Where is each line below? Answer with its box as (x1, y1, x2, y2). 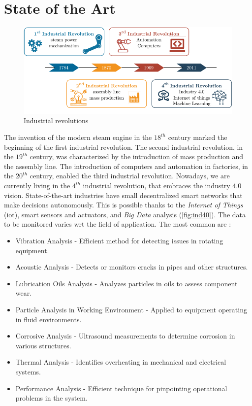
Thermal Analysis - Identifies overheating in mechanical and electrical (15, 357, 226, 367)
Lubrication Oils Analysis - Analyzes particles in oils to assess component (15, 278, 238, 288)
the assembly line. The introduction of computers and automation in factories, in (4, 161, 248, 171)
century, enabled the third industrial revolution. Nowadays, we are (30, 170, 230, 181)
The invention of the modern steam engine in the (4, 132, 152, 142)
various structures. (15, 340, 71, 350)
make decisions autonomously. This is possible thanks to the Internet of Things (4, 200, 243, 210)
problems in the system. (15, 393, 88, 403)
